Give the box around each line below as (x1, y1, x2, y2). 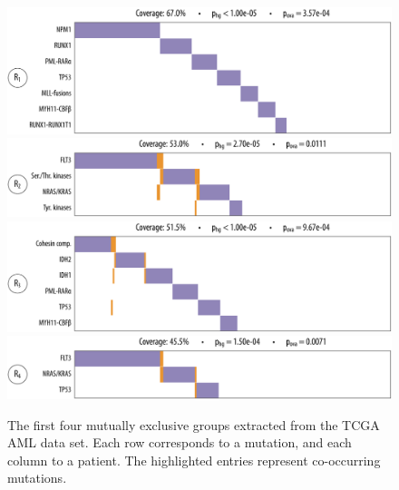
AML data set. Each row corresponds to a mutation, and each (7, 433, 352, 452)
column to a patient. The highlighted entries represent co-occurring (7, 450, 381, 469)
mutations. (7, 468, 67, 487)
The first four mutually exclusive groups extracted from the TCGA (7, 415, 380, 434)
